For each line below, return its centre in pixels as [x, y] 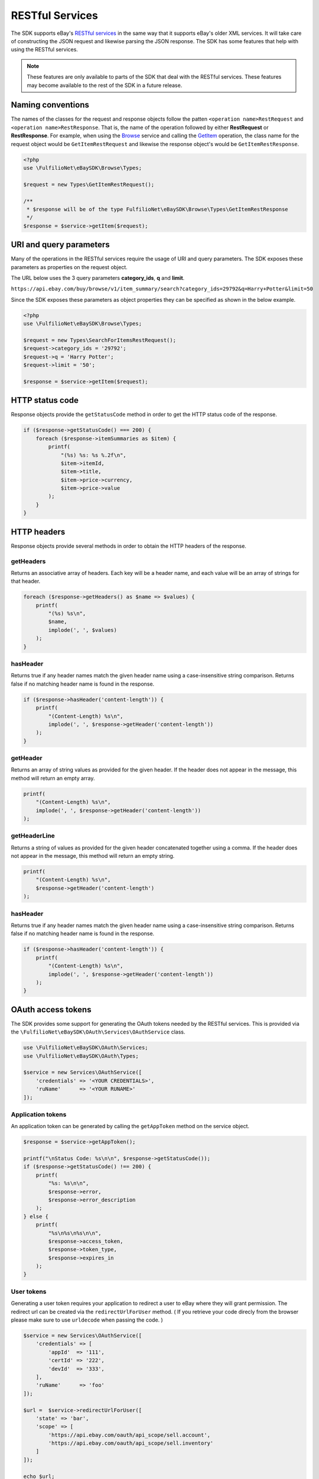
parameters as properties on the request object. [69, 267]
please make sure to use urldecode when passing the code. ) [87, 1320]
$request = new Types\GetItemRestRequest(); [89, 184]
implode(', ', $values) [83, 630]
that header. [26, 581]
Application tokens [39, 1114]
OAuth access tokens [51, 1010]
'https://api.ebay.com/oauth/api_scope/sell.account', [129, 1435]
